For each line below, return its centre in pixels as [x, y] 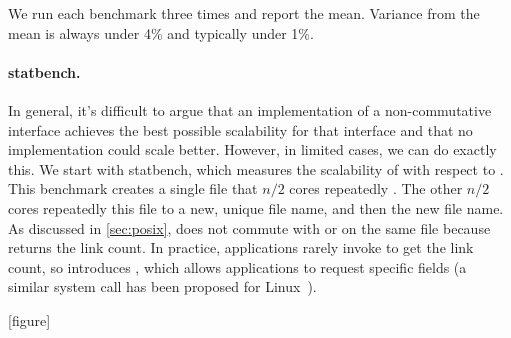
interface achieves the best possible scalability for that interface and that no [240, 129]
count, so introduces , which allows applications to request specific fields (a [237, 266]
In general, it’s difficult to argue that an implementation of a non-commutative [250, 109]
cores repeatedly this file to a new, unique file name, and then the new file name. [256, 207]
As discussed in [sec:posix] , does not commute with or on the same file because [249, 227]
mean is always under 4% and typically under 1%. [161, 32]
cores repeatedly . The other [376, 188]
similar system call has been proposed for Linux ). [162, 286]
